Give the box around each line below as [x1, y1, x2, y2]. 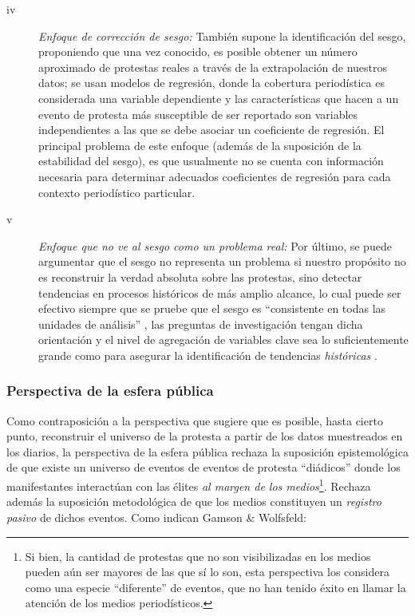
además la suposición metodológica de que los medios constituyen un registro [6, 493, 381, 510]
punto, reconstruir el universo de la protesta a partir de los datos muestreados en [6, 428, 403, 444]
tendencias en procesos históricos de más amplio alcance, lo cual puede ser [38, 284, 401, 301]
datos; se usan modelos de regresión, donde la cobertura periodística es [38, 74, 385, 91]
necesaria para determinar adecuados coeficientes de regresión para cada [38, 168, 391, 184]
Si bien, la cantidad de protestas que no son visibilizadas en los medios [25, 547, 371, 564]
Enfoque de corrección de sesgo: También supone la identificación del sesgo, [38, 27, 406, 44]
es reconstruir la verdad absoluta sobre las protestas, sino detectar [38, 268, 362, 285]
